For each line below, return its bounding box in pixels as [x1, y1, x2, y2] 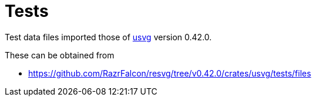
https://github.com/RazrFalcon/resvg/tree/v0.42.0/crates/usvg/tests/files [28, 68, 311, 78]
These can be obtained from [5, 50, 115, 60]
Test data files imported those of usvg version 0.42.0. [5, 32, 212, 42]
